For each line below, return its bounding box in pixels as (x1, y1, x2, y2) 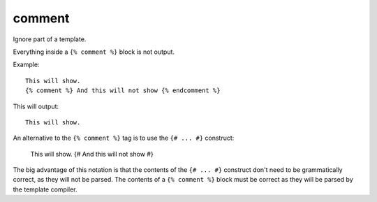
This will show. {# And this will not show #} (30, 150, 154, 158)
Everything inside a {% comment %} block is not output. (13, 48, 175, 56)
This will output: (13, 102, 59, 110)
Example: (13, 60, 40, 69)
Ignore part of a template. (13, 35, 87, 43)
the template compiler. (13, 185, 77, 194)
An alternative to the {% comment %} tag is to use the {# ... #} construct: (13, 134, 235, 143)
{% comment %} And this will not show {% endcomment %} (25, 87, 221, 94)
